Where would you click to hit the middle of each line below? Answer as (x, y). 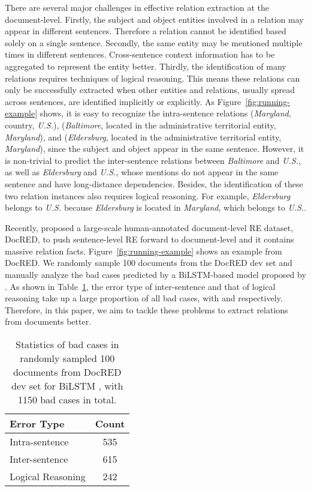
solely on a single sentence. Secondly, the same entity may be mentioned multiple (154, 42)
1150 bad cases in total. (67, 400)
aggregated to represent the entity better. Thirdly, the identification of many (146, 66)
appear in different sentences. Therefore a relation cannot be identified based (146, 31)
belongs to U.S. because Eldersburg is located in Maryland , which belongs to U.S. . (156, 207)
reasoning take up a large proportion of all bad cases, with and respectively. (144, 298)
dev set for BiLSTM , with (67, 386)
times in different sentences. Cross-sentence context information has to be (140, 54)
